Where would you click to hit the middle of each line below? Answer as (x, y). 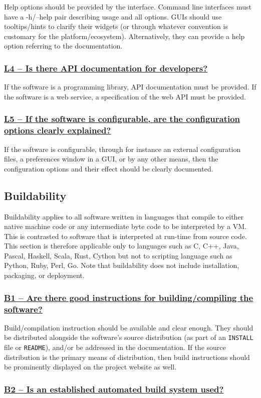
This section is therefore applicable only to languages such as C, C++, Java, (121, 246)
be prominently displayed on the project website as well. (90, 367)
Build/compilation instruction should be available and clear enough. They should (129, 327)
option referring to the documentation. (63, 46)
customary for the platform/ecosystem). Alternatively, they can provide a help (124, 36)
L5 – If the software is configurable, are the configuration (122, 119)
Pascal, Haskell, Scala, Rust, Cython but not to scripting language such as (118, 255)
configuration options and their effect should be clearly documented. (109, 168)
